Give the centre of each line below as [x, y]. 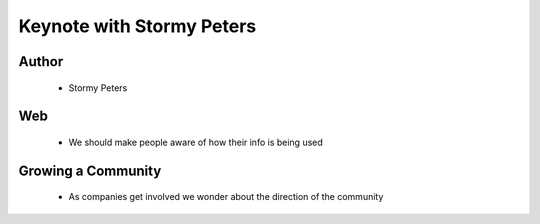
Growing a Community [90, 170]
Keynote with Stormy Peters [137, 26]
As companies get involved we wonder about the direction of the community [226, 197]
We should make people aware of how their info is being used [196, 142]
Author [41, 61]
